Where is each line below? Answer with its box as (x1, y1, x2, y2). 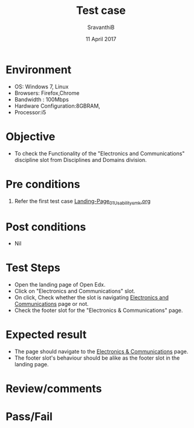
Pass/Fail (5, 409, 53, 423)
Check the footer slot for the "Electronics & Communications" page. (14, 306, 183, 314)
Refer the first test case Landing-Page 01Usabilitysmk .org (14, 197, 150, 206)
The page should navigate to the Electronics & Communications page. (14, 348, 189, 355)
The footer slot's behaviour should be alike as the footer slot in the (14, 354, 180, 362)
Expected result (5, 328, 87, 342)
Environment (5, 63, 72, 76)
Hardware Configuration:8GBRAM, (14, 102, 100, 109)
